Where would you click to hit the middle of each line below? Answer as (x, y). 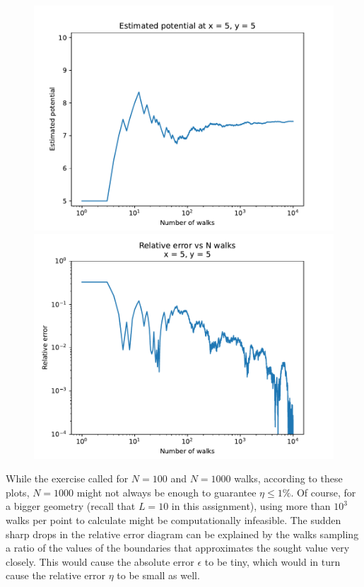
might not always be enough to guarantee (166, 492)
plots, (18, 492)
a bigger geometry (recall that (71, 506)
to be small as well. (158, 575)
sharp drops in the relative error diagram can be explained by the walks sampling (182, 534)
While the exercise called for (67, 478)
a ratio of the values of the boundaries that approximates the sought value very (178, 548)
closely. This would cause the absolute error (100, 561)
